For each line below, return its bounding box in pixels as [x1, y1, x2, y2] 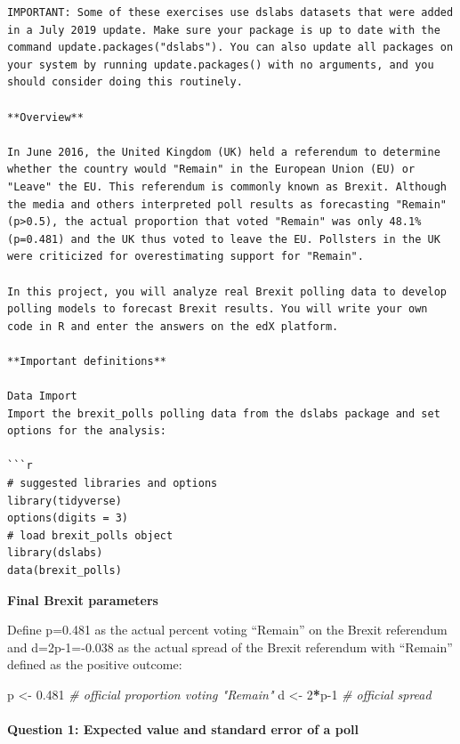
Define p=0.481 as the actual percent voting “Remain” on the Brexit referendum [7, 620, 448, 639]
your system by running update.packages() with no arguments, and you [7, 58, 434, 71]
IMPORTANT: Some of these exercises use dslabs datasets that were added [7, 6, 454, 19]
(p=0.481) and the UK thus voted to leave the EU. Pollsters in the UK [7, 232, 440, 246]
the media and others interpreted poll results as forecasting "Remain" [7, 198, 447, 211]
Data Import [7, 390, 77, 403]
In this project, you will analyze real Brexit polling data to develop [7, 285, 447, 298]
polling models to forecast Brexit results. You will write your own [7, 303, 428, 316]
